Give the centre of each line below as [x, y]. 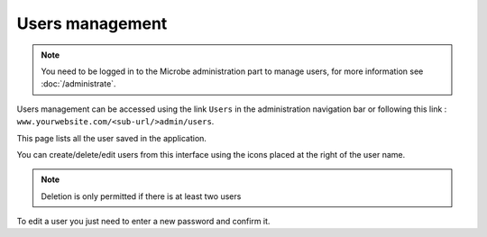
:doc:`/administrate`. [78, 84]
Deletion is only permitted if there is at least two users [141, 196]
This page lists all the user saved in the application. [112, 138]
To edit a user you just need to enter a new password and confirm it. [143, 222]
